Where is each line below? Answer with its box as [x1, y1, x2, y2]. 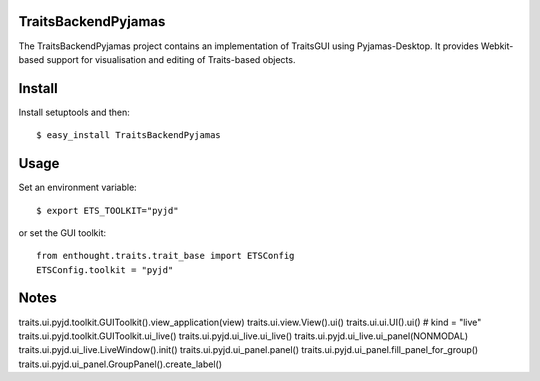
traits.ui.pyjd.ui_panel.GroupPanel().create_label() [18, 358, 223, 370]
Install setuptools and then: [18, 106, 130, 118]
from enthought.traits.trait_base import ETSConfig [36, 250, 295, 262]
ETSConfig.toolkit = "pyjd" [36, 264, 174, 275]
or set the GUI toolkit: [18, 226, 107, 239]
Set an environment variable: [18, 181, 137, 194]
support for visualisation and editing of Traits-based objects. [46, 53, 296, 65]
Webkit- [480, 40, 514, 52]
